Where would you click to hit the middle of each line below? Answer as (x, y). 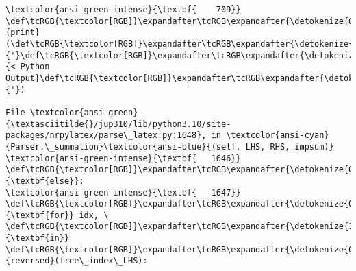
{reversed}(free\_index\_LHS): (77, 261)
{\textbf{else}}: (45, 181)
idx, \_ (96, 215)
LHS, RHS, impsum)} (290, 146)
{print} (23, 33)
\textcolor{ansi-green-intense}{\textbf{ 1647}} (123, 192)
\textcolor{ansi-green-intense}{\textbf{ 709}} (123, 10)
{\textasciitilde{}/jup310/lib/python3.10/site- (118, 124)
